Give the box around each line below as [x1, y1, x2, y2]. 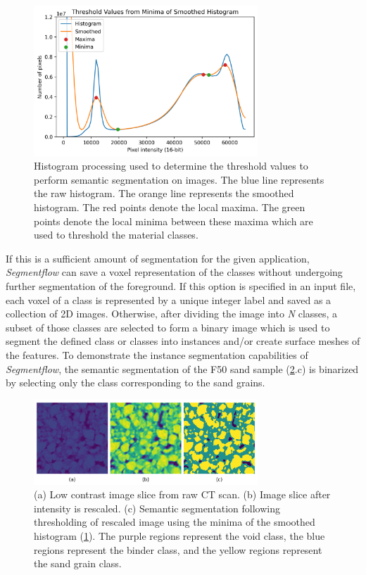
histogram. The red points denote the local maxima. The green [34, 200, 305, 215]
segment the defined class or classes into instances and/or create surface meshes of [6, 334, 360, 348]
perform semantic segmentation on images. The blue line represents [34, 172, 324, 187]
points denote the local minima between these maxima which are [34, 213, 313, 228]
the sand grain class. [34, 556, 122, 571]
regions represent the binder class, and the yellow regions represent [34, 542, 322, 557]
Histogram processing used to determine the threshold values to [34, 158, 308, 173]
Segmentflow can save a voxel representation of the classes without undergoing [6, 265, 343, 279]
